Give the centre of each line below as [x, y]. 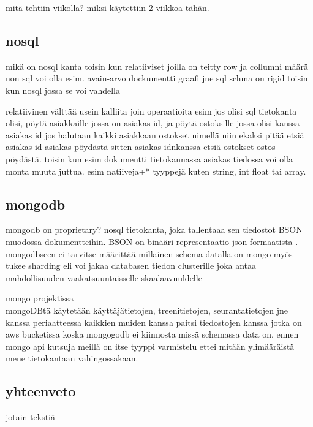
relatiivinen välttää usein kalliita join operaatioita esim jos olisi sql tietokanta [151, 111]
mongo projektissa [40, 298]
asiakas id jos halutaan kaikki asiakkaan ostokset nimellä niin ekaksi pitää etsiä [155, 134]
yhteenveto [41, 391]
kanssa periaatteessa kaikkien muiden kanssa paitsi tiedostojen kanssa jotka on [154, 322]
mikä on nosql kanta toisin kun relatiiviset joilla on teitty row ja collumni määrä [157, 66]
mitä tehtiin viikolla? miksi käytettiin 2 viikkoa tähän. [107, 7]
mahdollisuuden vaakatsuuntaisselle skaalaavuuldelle [104, 277]
